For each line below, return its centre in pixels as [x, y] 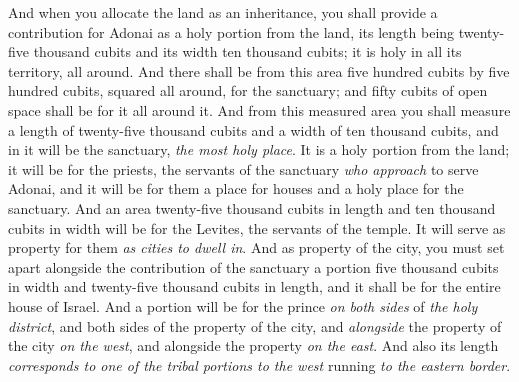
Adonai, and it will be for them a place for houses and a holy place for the [236, 188]
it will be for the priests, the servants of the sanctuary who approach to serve [243, 168]
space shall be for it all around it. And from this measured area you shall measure [259, 109]
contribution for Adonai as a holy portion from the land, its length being [231, 31]
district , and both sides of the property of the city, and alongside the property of [255, 325]
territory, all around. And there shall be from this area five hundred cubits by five [259, 70]
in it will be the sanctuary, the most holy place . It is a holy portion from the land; [259, 149]
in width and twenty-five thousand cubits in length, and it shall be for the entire [254, 286]
